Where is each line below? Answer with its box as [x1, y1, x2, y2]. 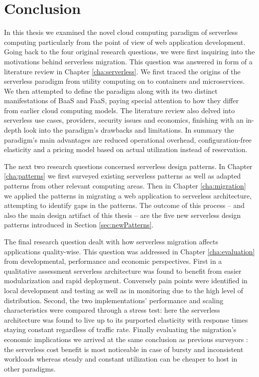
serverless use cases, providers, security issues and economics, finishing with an [4, 115, 244, 125]
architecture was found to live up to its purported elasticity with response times [4, 314, 248, 325]
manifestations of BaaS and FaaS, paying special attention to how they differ [4, 95, 239, 106]
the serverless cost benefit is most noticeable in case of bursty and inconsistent [4, 344, 244, 354]
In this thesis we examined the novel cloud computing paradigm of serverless [4, 27, 238, 37]
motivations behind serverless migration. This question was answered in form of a [4, 56, 253, 66]
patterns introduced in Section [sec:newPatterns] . [4, 219, 154, 230]
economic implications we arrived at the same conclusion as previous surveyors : [4, 334, 248, 344]
